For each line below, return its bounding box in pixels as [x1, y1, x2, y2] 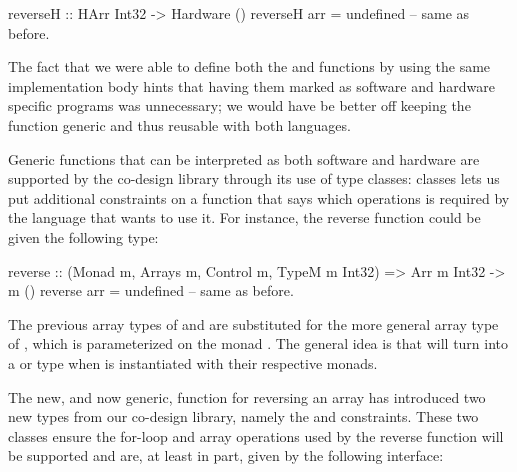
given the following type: [8, 226, 159, 247]
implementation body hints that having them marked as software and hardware [8, 75, 495, 96]
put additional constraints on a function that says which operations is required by [8, 187, 510, 208]
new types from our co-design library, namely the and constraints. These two [8, 406, 479, 427]
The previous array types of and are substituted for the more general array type [8, 313, 499, 334]
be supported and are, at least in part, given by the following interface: [8, 445, 444, 466]
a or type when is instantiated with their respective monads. [8, 352, 378, 373]
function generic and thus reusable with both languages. [8, 114, 351, 135]
